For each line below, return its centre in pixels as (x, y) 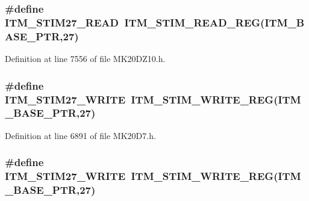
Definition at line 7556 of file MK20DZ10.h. (85, 59)
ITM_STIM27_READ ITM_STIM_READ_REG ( (135, 22)
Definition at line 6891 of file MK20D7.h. (80, 135)
